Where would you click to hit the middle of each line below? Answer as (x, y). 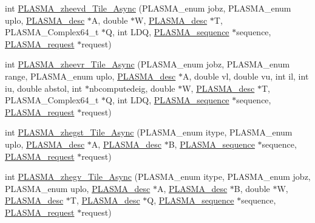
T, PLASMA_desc (105, 200)
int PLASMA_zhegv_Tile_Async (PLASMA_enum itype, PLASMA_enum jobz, (158, 177)
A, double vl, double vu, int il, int (246, 76)
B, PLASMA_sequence (212, 144)
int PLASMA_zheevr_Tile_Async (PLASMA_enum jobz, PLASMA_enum (147, 64)
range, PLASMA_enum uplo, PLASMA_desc (90, 76)
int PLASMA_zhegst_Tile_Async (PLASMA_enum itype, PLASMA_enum (149, 132)
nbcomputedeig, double (132, 88)
